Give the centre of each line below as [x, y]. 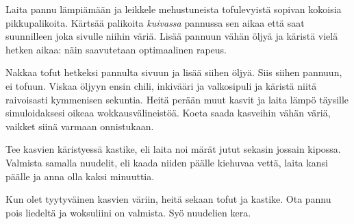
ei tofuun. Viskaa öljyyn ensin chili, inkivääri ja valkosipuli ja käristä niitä [161, 85]
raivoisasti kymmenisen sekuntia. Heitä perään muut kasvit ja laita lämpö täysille [177, 99]
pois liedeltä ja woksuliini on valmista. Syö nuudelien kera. [128, 212]
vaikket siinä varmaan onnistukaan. [80, 126]
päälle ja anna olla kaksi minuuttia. [80, 176]
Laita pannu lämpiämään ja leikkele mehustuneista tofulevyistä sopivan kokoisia [174, 9]
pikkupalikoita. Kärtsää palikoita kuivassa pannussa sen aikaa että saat [155, 22]
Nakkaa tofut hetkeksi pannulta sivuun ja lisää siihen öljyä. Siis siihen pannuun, [174, 72]
